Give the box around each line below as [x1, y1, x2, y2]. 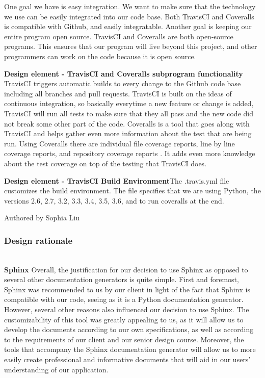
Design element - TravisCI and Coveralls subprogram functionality [4, 68, 243, 79]
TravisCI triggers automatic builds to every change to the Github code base [4, 78, 241, 89]
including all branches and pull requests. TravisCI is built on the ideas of [4, 88, 232, 98]
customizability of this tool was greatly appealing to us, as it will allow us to [4, 314, 244, 324]
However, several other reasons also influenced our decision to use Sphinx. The [4, 304, 249, 315]
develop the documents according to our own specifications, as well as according [4, 324, 254, 335]
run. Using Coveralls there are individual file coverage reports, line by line [4, 138, 235, 148]
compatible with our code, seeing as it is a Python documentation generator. [4, 294, 244, 305]
